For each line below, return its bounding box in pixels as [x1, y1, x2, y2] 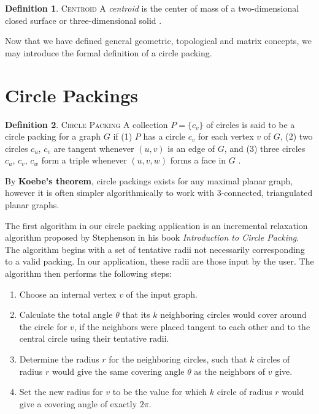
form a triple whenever [41, 154, 127, 167]
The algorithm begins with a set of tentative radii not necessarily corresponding [5, 243, 305, 255]
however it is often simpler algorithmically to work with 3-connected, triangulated [5, 186, 313, 199]
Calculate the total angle [19, 308, 113, 321]
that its [122, 308, 150, 321]
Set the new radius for [19, 385, 103, 398]
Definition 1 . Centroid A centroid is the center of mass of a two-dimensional [5, 2, 299, 14]
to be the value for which [112, 385, 207, 398]
